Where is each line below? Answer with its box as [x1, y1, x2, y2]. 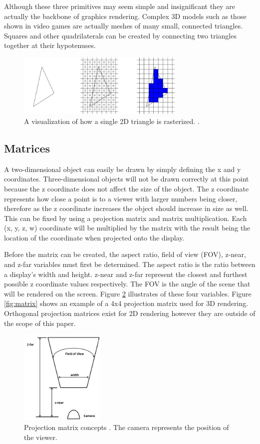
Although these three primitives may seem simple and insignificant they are [4, 1, 235, 11]
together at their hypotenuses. [4, 40, 96, 50]
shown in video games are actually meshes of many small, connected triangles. [4, 20, 243, 31]
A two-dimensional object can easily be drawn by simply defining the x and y [4, 163, 241, 174]
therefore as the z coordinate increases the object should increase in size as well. [4, 203, 249, 213]
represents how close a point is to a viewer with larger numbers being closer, [4, 193, 238, 203]
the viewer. [24, 431, 57, 442]
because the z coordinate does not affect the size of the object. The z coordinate [4, 183, 249, 193]
